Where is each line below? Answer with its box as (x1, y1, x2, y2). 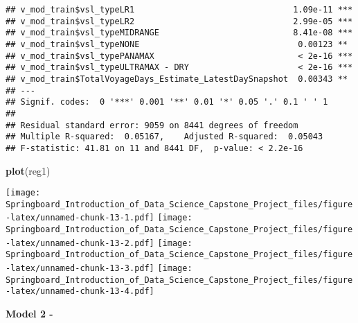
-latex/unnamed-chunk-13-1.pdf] (6, 213, 154, 223)
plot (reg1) (6, 163, 51, 177)
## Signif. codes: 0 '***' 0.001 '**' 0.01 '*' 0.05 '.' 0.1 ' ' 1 (6, 97, 328, 107)
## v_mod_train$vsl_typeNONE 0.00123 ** (6, 39, 348, 49)
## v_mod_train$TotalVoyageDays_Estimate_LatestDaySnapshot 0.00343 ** (6, 73, 348, 84)
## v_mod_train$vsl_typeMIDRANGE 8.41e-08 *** (6, 28, 353, 38)
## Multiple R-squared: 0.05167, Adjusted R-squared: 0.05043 (6, 132, 323, 142)
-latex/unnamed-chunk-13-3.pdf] (6, 263, 154, 274)
